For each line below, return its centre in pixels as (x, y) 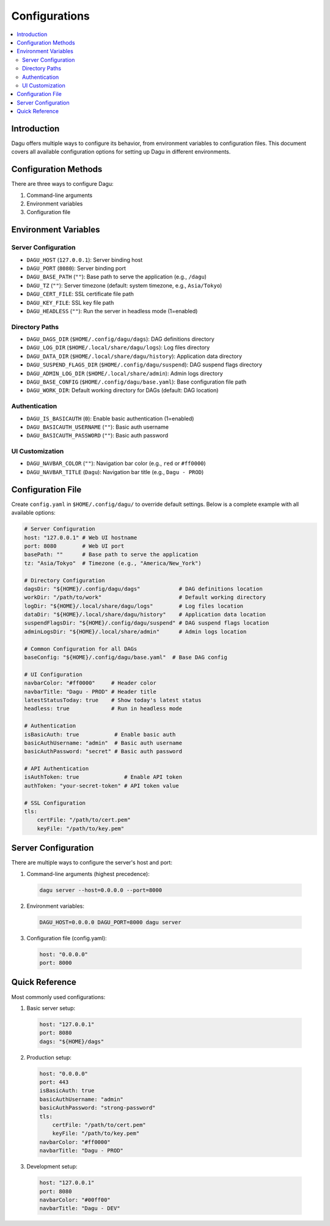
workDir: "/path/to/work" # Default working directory (145, 597)
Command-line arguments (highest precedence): (88, 874)
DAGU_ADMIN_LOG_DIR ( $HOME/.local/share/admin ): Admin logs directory (125, 373)
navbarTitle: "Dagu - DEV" (80, 1209)
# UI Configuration (53, 674)
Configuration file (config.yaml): (67, 938)
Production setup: (49, 1057)
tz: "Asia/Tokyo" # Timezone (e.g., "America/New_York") (113, 563)
